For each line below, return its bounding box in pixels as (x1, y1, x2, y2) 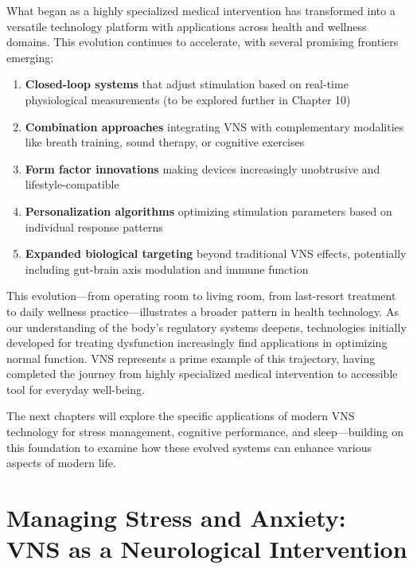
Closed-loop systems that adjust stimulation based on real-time (25, 76, 349, 92)
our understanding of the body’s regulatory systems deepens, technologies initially (6, 318, 407, 335)
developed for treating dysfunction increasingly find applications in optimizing (6, 334, 388, 351)
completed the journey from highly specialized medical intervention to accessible (6, 365, 398, 382)
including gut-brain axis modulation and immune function (25, 260, 309, 277)
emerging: (6, 49, 54, 65)
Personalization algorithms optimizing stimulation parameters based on (25, 202, 392, 219)
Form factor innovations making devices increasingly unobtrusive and (25, 160, 380, 177)
